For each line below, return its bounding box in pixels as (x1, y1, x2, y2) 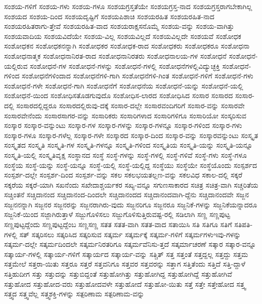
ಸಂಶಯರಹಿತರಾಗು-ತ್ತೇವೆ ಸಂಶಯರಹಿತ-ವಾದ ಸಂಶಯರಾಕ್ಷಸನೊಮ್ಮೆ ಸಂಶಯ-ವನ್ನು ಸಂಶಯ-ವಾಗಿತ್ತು (4, 21, 234, 31)
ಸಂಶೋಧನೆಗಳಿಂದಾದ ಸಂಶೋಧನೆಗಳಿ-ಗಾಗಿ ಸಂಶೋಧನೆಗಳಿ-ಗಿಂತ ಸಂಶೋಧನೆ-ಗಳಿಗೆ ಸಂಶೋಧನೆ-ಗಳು (22, 70, 253, 81)
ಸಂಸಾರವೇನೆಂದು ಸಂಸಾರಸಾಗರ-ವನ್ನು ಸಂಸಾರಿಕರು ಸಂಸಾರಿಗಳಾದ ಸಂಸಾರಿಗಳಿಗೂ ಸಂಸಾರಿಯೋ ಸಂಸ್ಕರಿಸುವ (4, 110, 247, 120)
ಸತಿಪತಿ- (234, 219, 253, 230)
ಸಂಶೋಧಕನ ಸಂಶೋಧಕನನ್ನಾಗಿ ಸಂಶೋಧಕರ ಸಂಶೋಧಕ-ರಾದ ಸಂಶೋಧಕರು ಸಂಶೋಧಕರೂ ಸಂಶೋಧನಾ (4, 40, 250, 51)
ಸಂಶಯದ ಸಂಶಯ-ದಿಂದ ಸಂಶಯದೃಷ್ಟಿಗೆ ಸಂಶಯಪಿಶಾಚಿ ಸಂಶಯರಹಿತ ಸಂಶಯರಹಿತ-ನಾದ (4, 11, 214, 21)
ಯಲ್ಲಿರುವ (4, 60, 28, 71)
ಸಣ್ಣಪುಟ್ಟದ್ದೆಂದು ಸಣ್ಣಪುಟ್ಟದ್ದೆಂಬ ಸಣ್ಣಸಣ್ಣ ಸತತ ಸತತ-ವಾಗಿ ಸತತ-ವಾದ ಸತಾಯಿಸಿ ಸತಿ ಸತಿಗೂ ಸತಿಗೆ (4, 219, 232, 230)
